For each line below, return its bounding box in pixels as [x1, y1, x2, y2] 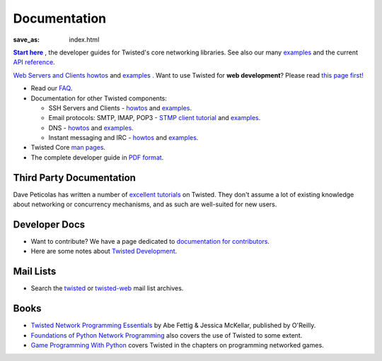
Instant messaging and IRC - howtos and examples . [48, 134, 199, 142]
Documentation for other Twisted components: [30, 94, 168, 102]
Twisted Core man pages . [30, 143, 106, 152]
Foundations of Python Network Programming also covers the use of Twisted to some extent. [30, 331, 303, 339]
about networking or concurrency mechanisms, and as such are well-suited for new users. [13, 200, 277, 208]
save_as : [13, 35, 40, 44]
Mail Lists [13, 266, 57, 278]
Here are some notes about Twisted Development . [30, 247, 178, 256]
